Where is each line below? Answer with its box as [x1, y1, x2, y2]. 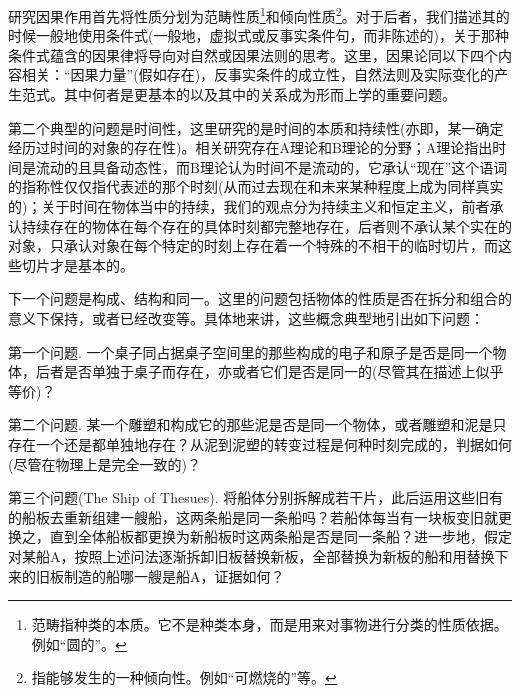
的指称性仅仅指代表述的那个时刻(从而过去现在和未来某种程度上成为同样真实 [8, 176, 504, 197]
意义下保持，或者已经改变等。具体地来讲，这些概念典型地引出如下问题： [8, 307, 484, 328]
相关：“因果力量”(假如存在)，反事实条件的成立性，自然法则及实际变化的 [21, 64, 495, 85]
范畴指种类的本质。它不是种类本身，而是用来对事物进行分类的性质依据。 [31, 614, 508, 635]
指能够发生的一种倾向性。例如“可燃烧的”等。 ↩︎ [31, 667, 337, 688]
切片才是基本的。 [21, 254, 134, 275]
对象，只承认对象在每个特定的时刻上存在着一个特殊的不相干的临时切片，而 [8, 235, 498, 256]
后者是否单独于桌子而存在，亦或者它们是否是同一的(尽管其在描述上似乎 [35, 361, 504, 382]
